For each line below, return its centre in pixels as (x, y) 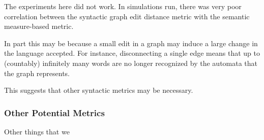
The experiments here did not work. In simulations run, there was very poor (123, 6)
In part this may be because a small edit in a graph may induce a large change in (131, 43)
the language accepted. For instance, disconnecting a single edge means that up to (132, 53)
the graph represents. (37, 73)
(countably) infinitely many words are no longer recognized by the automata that (131, 63)
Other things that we (37, 131)
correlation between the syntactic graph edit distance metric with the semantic (127, 16)
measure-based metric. (39, 26)
